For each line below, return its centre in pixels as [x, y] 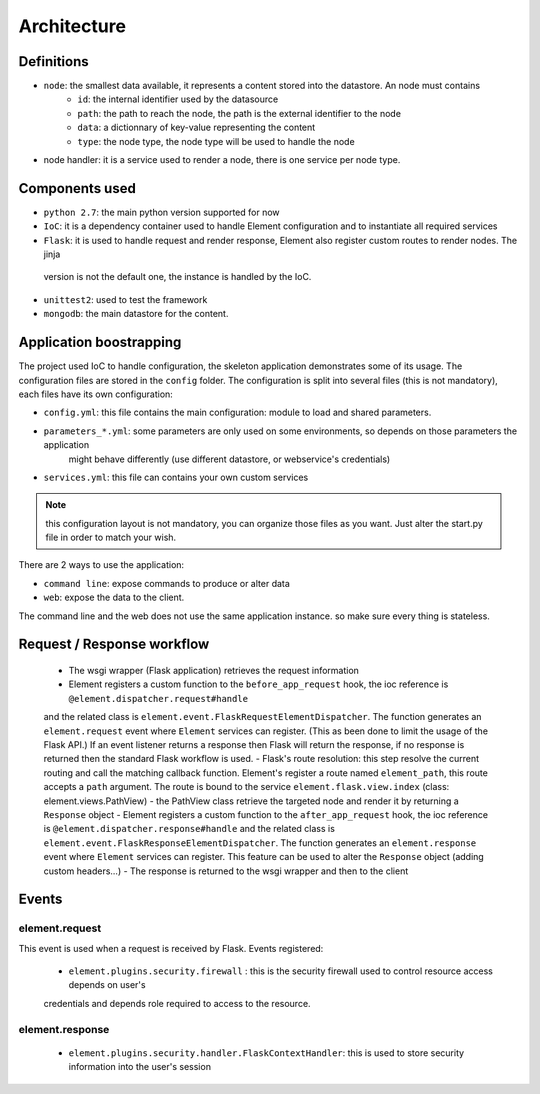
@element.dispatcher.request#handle [158, 698]
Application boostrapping [100, 342]
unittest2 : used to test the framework [125, 299]
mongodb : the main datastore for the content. [136, 314]
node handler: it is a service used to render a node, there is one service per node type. [222, 160]
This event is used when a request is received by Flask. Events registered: [171, 948]
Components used [77, 188]
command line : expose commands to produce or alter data [166, 583]
